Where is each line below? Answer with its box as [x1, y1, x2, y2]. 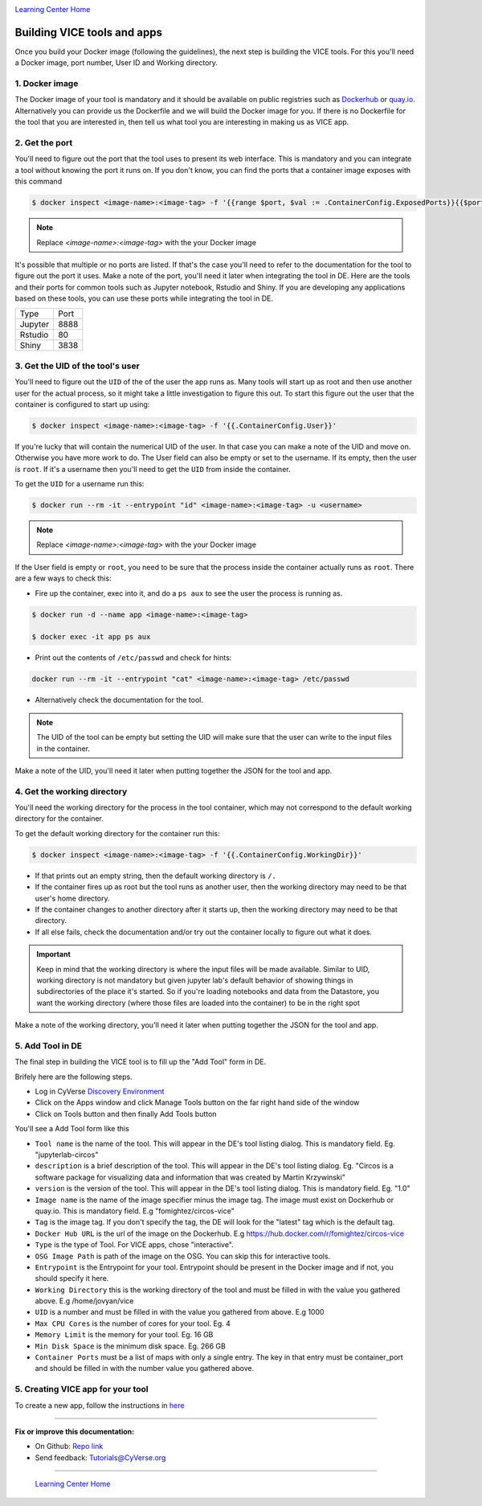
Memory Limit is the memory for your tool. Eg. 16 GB [35, 1330, 214, 1340]
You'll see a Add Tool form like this [14, 1124, 130, 1134]
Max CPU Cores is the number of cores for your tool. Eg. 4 [35, 1319, 231, 1328]
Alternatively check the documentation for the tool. [35, 696, 204, 705]
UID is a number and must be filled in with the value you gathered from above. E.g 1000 [35, 1307, 325, 1317]
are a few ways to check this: [14, 573, 112, 583]
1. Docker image [14, 78, 79, 89]
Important [36, 950, 71, 959]
